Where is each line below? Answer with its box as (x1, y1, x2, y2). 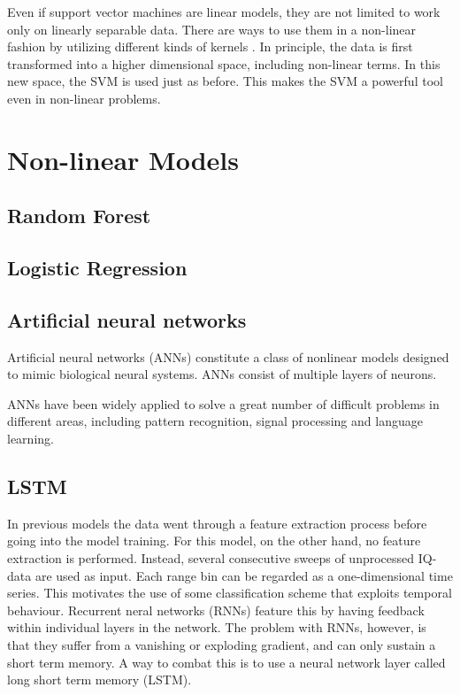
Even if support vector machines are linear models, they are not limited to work (7, 3, 441, 20)
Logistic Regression (7, 254, 188, 282)
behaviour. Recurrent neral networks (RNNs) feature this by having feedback (7, 600, 425, 619)
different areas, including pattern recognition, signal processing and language (7, 412, 423, 430)
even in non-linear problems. (7, 89, 161, 107)
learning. (7, 429, 54, 448)
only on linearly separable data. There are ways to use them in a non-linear (7, 19, 417, 38)
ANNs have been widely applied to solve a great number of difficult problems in (7, 394, 440, 413)
